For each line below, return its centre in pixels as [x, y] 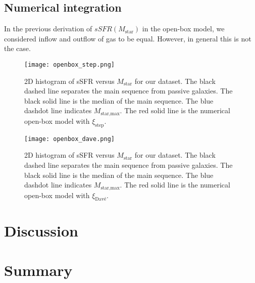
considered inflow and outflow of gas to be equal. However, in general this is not [128, 38]
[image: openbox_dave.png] [69, 139]
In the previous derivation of [48, 29]
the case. [17, 48]
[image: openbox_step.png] [69, 64]
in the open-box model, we [183, 29]
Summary [38, 270]
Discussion [41, 230]
